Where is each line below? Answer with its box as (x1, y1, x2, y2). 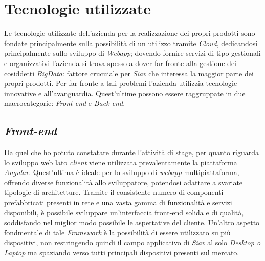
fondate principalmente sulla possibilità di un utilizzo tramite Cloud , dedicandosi (4, 37, 258, 48)
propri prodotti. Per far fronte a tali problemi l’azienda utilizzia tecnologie (4, 78, 237, 89)
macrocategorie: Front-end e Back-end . (4, 98, 125, 108)
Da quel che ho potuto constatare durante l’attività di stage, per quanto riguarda (4, 147, 259, 158)
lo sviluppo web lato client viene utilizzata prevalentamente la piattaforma (4, 157, 237, 167)
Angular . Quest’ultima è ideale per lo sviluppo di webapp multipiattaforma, (4, 167, 239, 178)
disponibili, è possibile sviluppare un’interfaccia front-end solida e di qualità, (4, 207, 244, 217)
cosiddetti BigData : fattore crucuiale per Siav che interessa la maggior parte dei (4, 68, 254, 78)
